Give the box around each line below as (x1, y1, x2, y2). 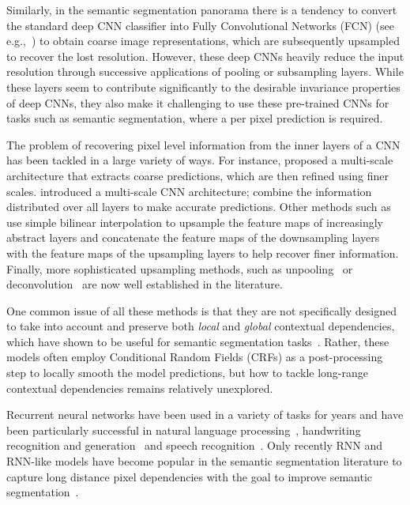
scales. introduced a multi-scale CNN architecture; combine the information (6, 183, 372, 199)
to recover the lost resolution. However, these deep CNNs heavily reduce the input (6, 47, 404, 64)
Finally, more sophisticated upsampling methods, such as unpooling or (6, 260, 353, 277)
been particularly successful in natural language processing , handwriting (6, 421, 361, 438)
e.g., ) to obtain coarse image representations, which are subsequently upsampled (6, 32, 401, 49)
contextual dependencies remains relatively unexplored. (6, 379, 273, 396)
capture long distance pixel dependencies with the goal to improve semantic (6, 468, 373, 484)
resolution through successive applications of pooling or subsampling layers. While (6, 63, 404, 80)
